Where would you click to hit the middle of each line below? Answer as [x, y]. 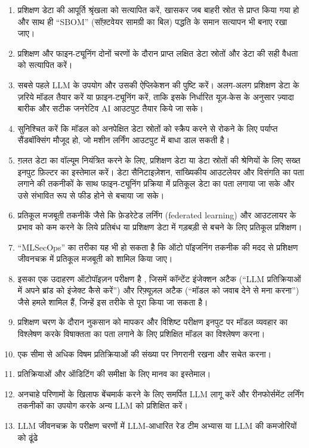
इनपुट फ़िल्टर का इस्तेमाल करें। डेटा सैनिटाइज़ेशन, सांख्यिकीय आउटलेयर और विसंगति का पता [161, 172]
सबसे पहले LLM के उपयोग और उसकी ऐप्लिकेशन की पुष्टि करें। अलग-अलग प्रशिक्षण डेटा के [158, 84]
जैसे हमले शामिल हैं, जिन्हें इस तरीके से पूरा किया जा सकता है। [113, 302]
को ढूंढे [28, 437]
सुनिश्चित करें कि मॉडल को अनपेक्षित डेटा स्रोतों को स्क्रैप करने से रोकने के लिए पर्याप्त [148, 128]
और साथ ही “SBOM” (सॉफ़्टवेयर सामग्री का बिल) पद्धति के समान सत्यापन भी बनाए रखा [152, 21]
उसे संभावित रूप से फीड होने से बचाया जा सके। [91, 195]
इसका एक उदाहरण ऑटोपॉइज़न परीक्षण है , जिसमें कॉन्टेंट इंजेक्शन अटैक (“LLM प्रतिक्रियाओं [159, 278]
